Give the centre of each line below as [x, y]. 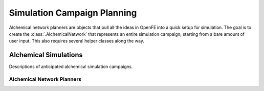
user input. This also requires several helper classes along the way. [77, 41]
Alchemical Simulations [46, 55]
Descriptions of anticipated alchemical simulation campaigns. [71, 67]
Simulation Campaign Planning [73, 13]
